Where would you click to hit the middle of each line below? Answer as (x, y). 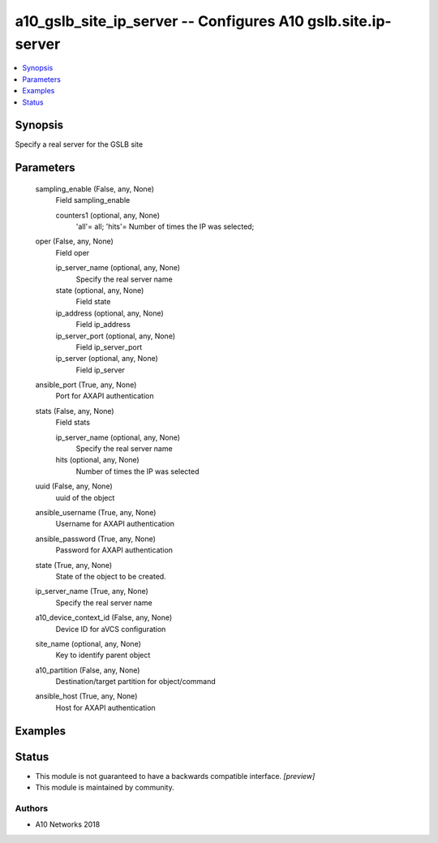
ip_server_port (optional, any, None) (116, 336)
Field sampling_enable (93, 200)
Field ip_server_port (109, 347)
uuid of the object (85, 497)
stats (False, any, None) (75, 411)
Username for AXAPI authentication (115, 524)
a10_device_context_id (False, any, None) (104, 617)
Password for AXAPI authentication (114, 550)
